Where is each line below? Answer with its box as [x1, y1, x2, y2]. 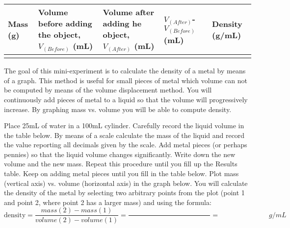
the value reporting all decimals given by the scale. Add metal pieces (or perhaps [4, 139, 247, 150]
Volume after [103, 6, 155, 18]
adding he [103, 18, 142, 29]
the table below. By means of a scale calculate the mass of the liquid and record [4, 130, 245, 140]
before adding [38, 18, 92, 29]
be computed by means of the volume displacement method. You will [4, 85, 212, 95]
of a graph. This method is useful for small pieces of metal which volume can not [4, 75, 247, 85]
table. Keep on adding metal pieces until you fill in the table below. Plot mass [4, 168, 239, 179]
